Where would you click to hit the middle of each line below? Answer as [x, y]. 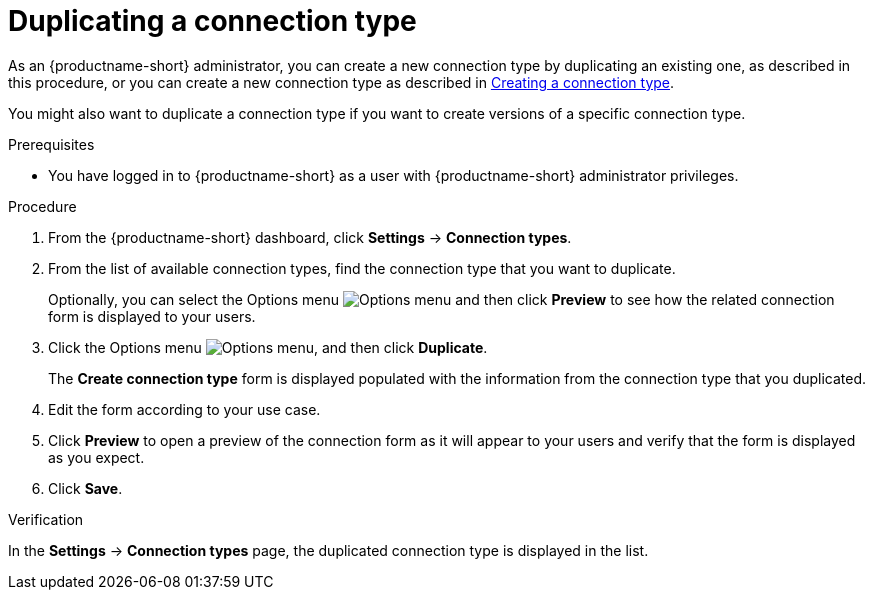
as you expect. [96, 457]
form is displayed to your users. [152, 316]
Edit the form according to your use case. [184, 409]
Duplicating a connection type [212, 21]
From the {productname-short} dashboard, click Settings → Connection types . [310, 237]
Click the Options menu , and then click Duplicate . [268, 347]
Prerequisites [51, 144]
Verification [46, 519]
